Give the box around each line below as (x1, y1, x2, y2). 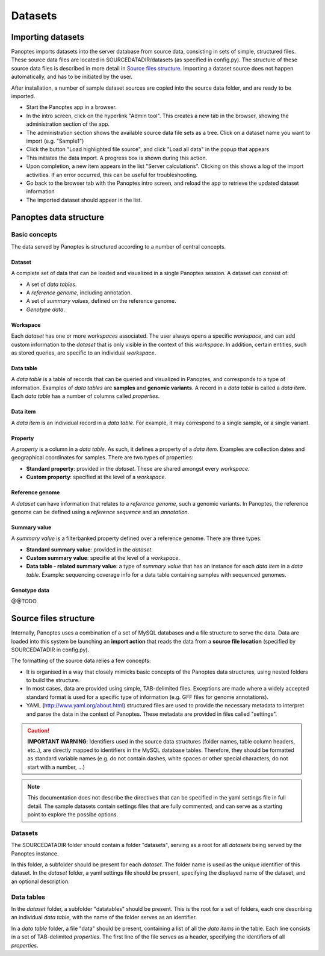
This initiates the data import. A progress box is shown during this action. (26, 154, 208, 161)
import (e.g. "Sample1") (26, 137, 84, 144)
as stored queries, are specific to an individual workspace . (11, 349, 156, 356)
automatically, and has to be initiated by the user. (11, 73, 133, 81)
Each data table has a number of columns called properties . (11, 393, 160, 400)
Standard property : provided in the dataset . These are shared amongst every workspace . (26, 465, 250, 472)
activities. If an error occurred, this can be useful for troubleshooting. (26, 171, 198, 178)
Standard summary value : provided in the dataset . (26, 545, 153, 553)
